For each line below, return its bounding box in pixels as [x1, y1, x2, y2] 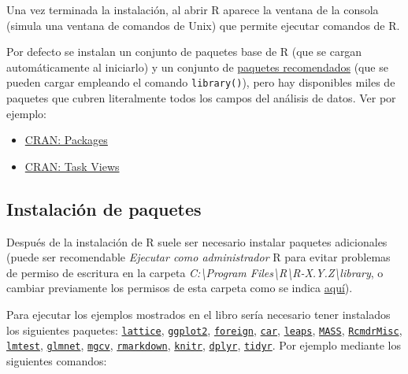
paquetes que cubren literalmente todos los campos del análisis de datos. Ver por [6, 90, 396, 106]
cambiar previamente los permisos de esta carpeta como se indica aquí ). [6, 280, 353, 296]
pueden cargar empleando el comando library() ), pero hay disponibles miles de [6, 74, 395, 91]
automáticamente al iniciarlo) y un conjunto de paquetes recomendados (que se [6, 58, 388, 75]
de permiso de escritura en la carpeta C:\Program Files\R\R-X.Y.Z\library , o [6, 264, 384, 280]
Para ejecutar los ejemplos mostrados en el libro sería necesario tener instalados [6, 305, 391, 322]
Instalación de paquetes [6, 196, 202, 220]
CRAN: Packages [24, 131, 108, 148]
